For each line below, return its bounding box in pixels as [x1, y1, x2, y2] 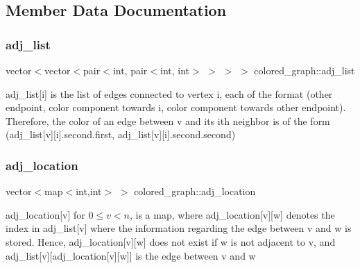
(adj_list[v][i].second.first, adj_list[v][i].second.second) [6, 127, 236, 142]
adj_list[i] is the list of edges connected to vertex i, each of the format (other [6, 86, 333, 101]
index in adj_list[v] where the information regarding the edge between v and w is [6, 221, 352, 235]
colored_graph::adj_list [254, 63, 355, 77]
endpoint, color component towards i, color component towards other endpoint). [6, 100, 346, 115]
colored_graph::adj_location [134, 184, 256, 199]
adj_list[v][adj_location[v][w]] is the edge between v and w [6, 248, 256, 262]
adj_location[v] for [6, 207, 85, 221]
